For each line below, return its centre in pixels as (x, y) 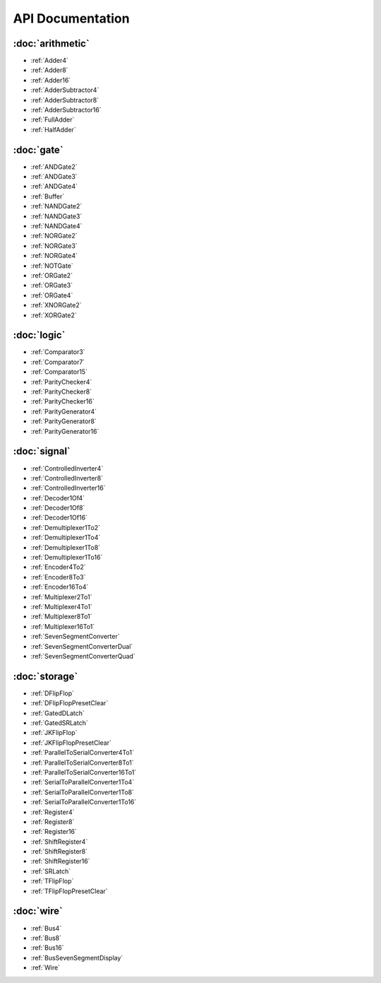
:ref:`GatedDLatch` (58, 713)
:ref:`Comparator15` (59, 372)
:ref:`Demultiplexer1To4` (66, 538)
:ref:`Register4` (53, 812)
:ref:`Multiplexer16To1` (63, 626)
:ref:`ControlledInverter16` (68, 488)
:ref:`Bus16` (47, 948)
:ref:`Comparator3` (58, 352)
